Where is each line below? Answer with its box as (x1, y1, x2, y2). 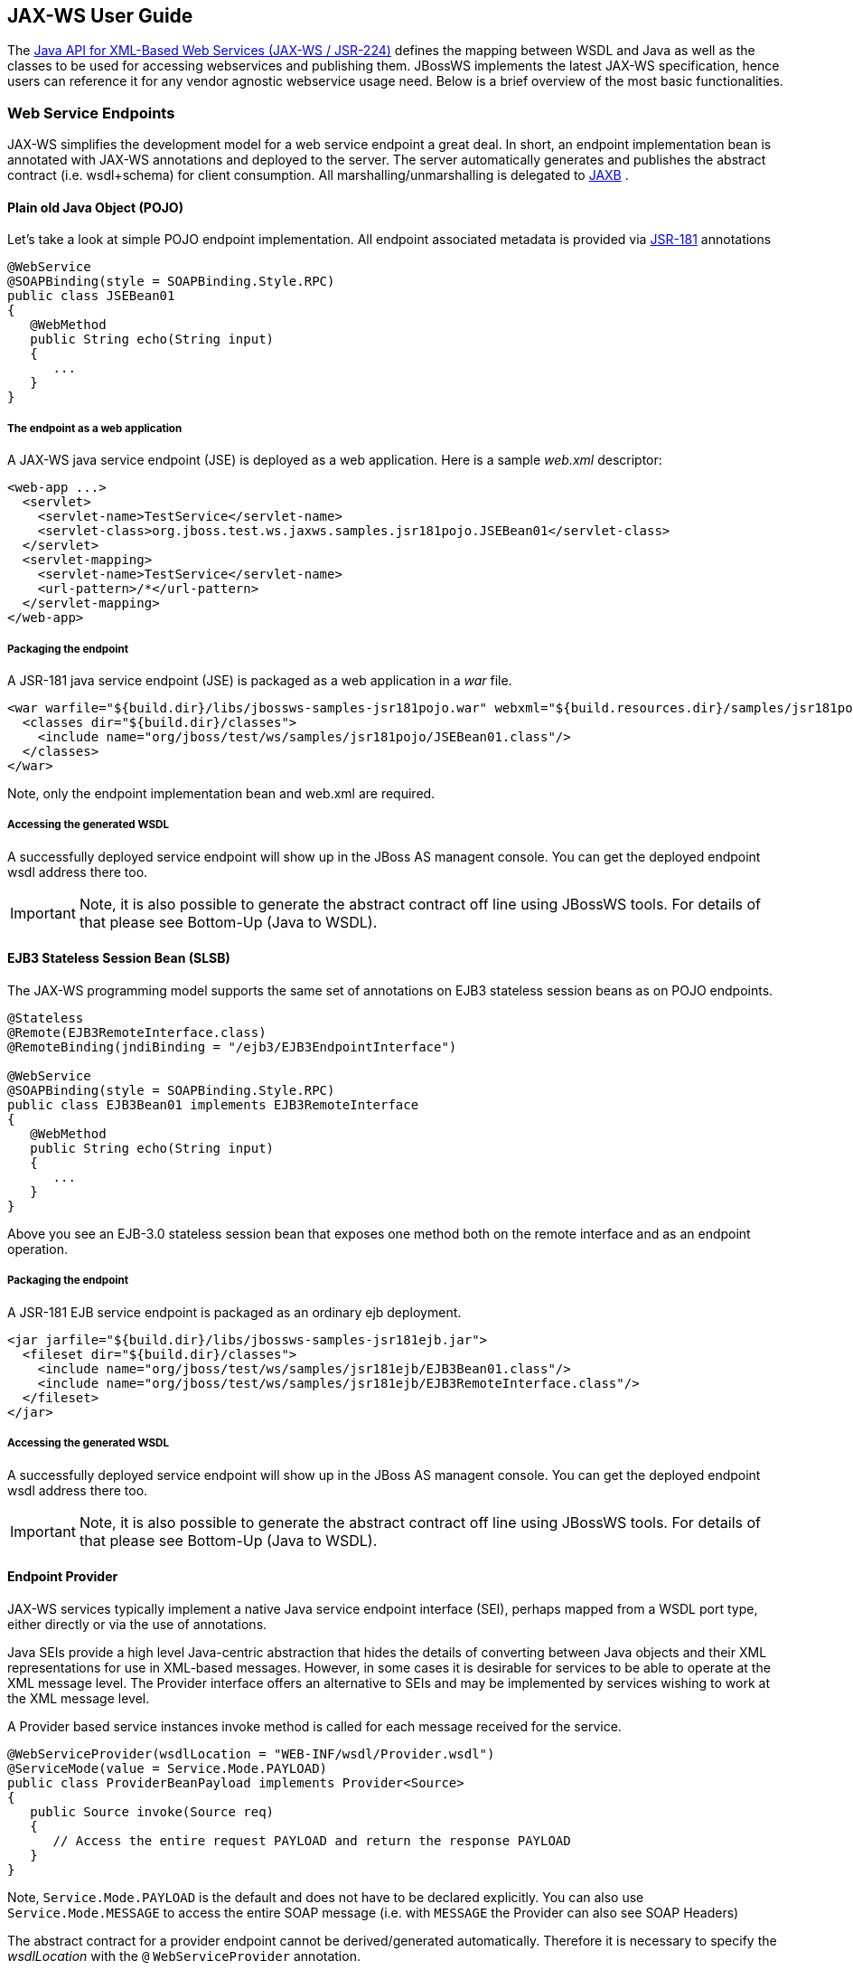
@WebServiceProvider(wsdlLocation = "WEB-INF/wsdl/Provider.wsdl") (7, 1746, 495, 1761)
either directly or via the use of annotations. (7, 1616, 267, 1632)
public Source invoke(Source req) (30, 1804, 275, 1819)
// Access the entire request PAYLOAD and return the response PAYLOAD (52, 1833, 571, 1848)
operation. (7, 1240, 68, 1257)
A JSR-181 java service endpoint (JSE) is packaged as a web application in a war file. (7, 672, 512, 688)
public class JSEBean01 (7, 288, 175, 304)
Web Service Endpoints (7, 103, 175, 122)
